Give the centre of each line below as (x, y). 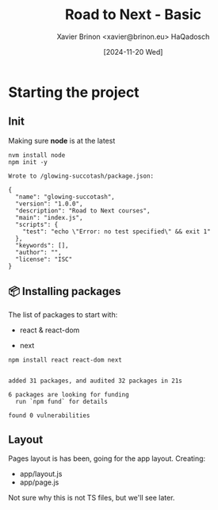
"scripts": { (37, 224)
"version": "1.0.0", (49, 204)
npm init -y (28, 162)
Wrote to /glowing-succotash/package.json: (81, 176)
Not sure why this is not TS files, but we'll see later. (92, 498)
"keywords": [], (42, 245)
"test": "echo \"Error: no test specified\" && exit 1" (117, 232)
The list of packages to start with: (63, 314)
